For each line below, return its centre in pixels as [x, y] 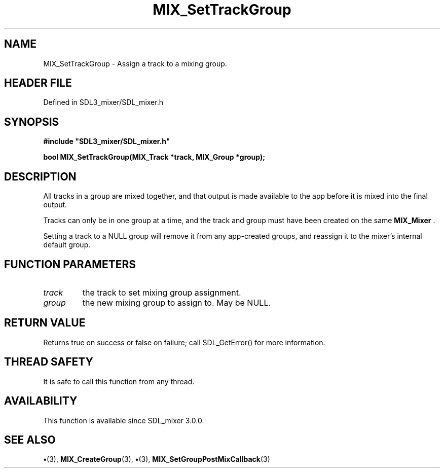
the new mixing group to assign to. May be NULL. [177, 302]
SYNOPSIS [32, 122]
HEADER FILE [38, 83]
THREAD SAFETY [49, 362]
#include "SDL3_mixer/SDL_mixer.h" [107, 141]
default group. [67, 245]
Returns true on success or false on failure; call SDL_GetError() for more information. [184, 342]
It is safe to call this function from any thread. [119, 381]
